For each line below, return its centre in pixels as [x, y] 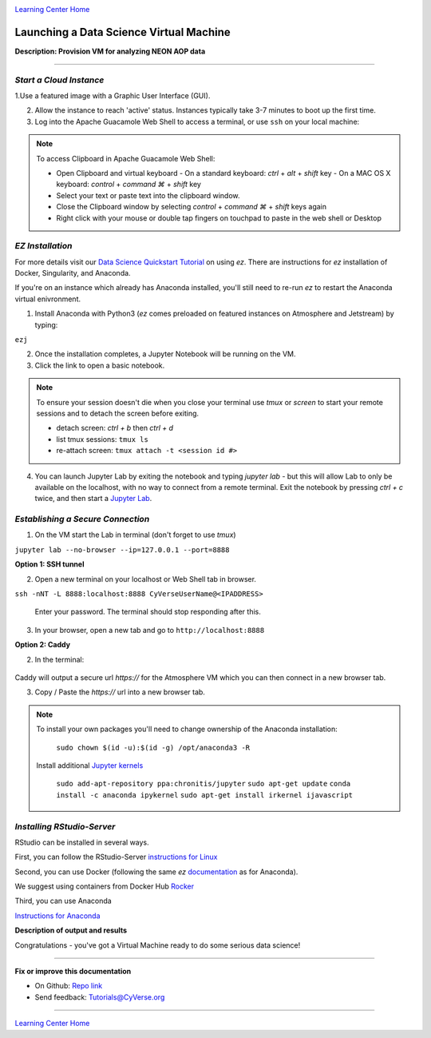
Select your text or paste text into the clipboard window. [148, 195]
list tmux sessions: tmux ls [103, 439]
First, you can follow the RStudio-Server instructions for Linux [116, 857]
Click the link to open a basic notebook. [100, 365]
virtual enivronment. [48, 299]
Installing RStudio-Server [65, 826]
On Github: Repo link [69, 986]
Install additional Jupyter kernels [90, 765]
